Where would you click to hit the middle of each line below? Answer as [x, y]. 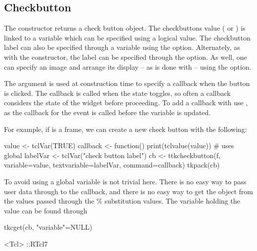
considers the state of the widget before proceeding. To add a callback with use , [126, 103]
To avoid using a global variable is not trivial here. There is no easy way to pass [125, 181]
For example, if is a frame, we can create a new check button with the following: [126, 129]
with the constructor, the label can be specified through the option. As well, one [126, 57]
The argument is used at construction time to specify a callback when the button [127, 83]
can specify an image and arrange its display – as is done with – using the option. [128, 66]
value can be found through [46, 210]
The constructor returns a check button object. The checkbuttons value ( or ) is [125, 28]
